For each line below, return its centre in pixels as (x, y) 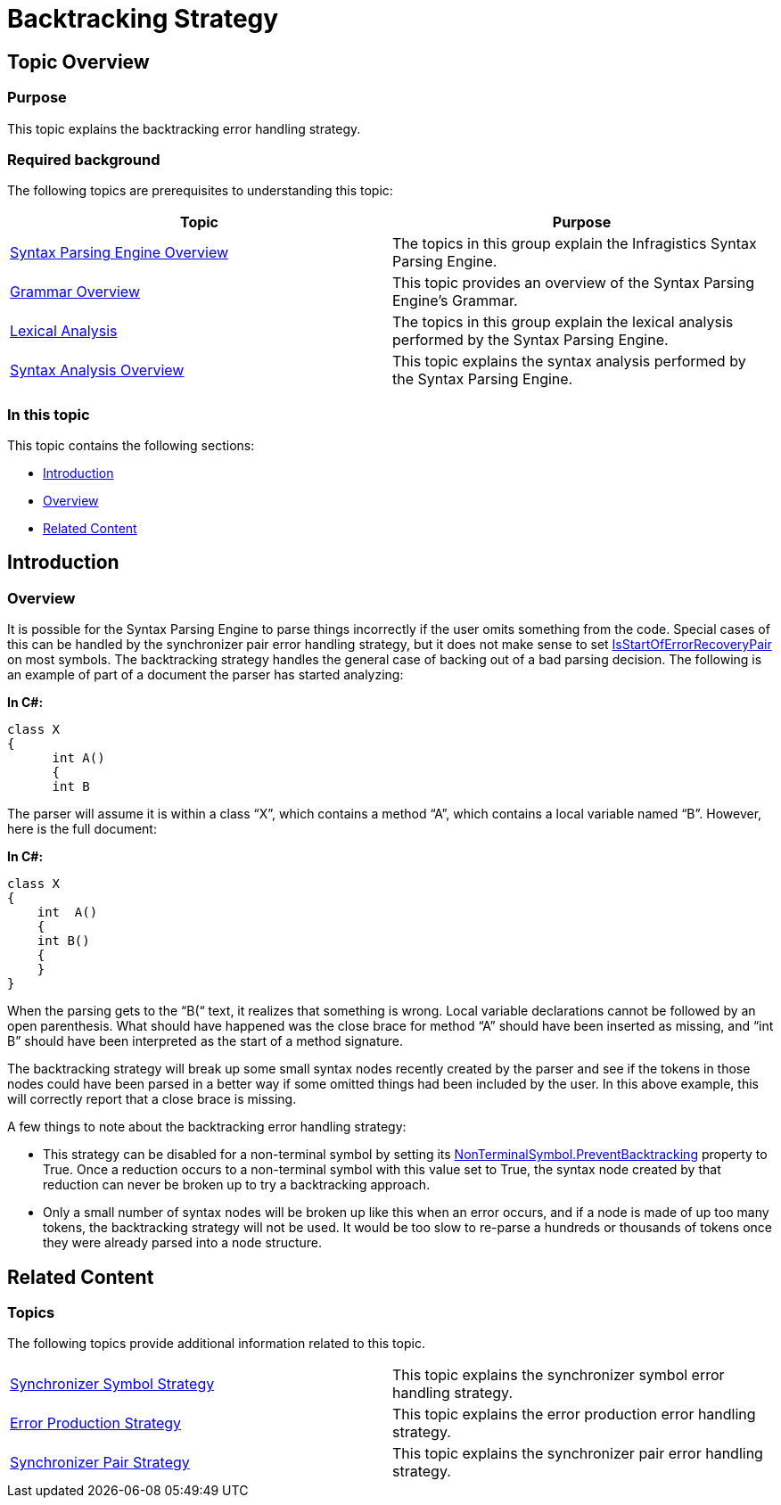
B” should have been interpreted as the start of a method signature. (206, 1041)
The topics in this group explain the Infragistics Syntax (575, 244)
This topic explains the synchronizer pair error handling (578, 1454)
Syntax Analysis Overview (97, 370)
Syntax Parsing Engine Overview (119, 253)
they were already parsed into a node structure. (183, 1243)
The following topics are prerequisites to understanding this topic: (200, 191)
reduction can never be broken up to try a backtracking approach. (237, 1185)
